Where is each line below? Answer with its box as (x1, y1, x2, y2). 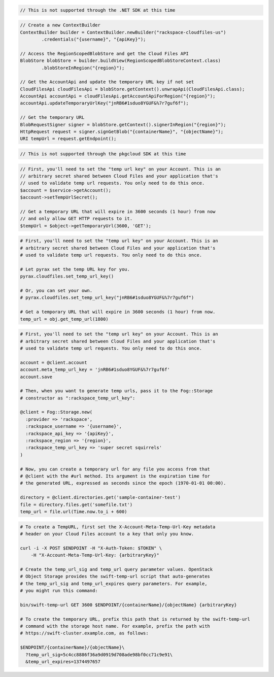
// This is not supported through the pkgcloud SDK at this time (20, 151, 186, 157)
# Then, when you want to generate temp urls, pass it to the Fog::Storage (20, 388, 213, 394)
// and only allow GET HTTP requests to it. (20, 216, 133, 222)
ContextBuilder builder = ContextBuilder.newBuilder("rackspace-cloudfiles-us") (20, 29, 226, 35)
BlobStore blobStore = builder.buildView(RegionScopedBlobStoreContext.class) (20, 58, 221, 63)
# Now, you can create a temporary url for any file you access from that (20, 466, 211, 472)
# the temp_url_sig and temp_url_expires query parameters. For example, (20, 581, 208, 586)
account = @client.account (20, 359, 87, 365)
